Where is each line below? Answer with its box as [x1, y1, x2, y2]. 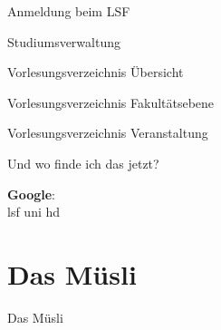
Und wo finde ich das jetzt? [7, 153, 159, 172]
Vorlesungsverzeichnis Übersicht [7, 63, 184, 82]
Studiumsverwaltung [7, 32, 120, 51]
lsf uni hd [7, 202, 61, 221]
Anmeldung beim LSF [7, 2, 130, 20]
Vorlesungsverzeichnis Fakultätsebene [7, 92, 215, 112]
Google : [7, 184, 56, 203]
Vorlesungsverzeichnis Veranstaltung [7, 123, 208, 142]
